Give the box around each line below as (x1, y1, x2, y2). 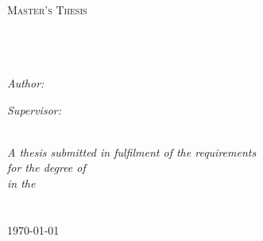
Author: (7, 74, 44, 91)
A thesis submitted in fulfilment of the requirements (7, 143, 257, 160)
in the (7, 174, 36, 191)
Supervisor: (7, 101, 61, 118)
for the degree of (7, 159, 86, 176)
